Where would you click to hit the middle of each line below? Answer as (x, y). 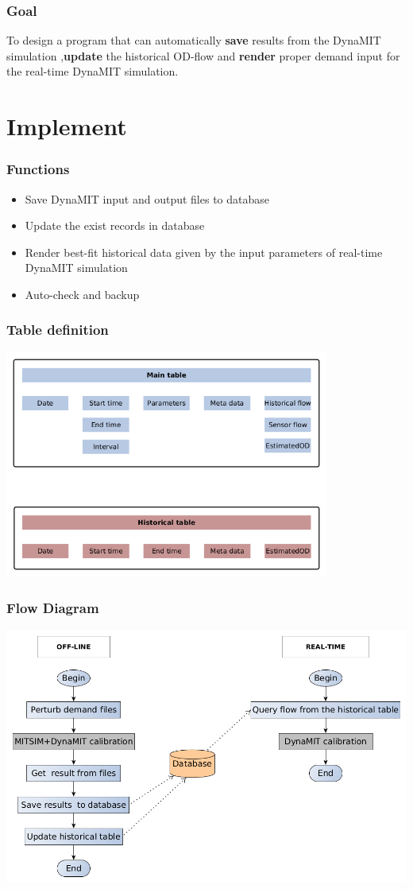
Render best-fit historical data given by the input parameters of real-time (204, 252)
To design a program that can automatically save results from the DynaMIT (194, 40)
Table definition (58, 330)
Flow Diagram (53, 607)
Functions (38, 169)
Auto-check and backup (82, 294)
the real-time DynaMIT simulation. (93, 71)
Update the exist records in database (115, 225)
